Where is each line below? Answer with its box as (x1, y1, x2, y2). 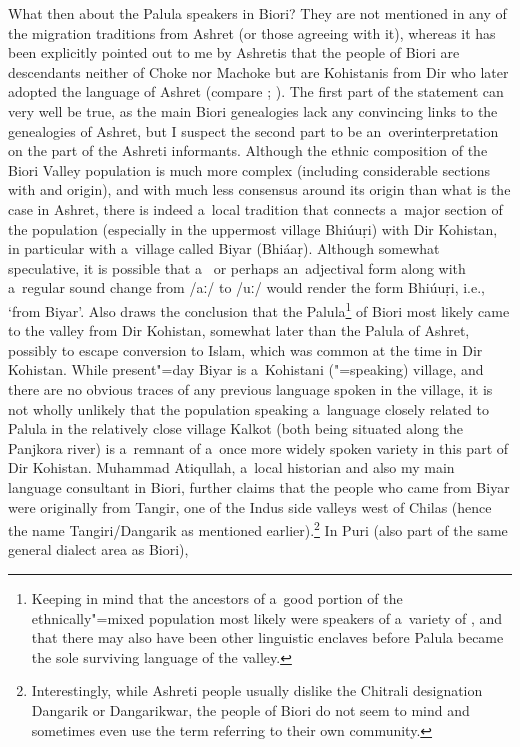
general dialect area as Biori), (8, 539, 189, 560)
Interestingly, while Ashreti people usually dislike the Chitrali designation (31, 680, 483, 701)
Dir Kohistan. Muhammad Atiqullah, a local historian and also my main (8, 457, 455, 478)
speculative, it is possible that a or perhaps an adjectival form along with (8, 257, 466, 278)
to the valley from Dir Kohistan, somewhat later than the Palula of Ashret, (8, 320, 470, 341)
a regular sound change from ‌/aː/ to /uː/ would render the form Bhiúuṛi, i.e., (8, 277, 485, 298)
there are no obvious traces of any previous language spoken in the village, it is (8, 378, 493, 399)
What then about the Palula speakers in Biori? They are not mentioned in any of (8, 3, 507, 23)
